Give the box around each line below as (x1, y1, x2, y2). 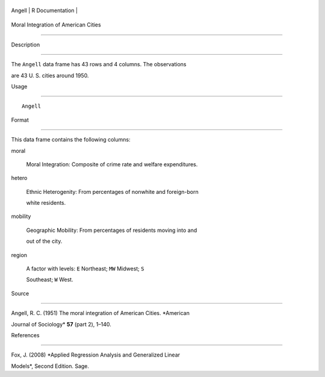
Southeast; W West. (26, 276, 73, 283)
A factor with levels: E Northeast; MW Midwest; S (26, 265, 144, 272)
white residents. (26, 199, 66, 207)
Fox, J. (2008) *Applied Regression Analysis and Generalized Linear (11, 351, 181, 358)
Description (11, 41, 40, 48)
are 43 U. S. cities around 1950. (11, 72, 89, 79)
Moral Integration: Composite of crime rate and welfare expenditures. (26, 160, 198, 168)
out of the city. (26, 238, 63, 245)
